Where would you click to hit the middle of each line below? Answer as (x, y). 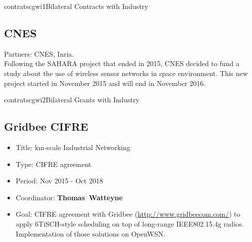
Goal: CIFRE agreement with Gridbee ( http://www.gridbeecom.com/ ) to (128, 214)
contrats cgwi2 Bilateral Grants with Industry (72, 100)
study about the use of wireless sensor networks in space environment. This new (126, 73)
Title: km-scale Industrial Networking (73, 147)
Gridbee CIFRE (46, 126)
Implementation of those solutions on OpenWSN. (90, 233)
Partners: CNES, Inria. (39, 53)
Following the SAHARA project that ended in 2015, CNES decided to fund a (122, 63)
